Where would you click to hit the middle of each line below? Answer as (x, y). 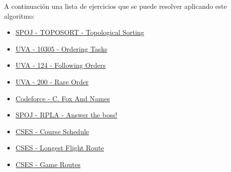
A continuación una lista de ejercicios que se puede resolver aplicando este (115, 6)
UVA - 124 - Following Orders (60, 65)
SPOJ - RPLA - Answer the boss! (66, 115)
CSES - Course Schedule (52, 131)
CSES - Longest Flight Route (60, 148)
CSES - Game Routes (48, 164)
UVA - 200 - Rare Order (52, 81)
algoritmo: (19, 15)
